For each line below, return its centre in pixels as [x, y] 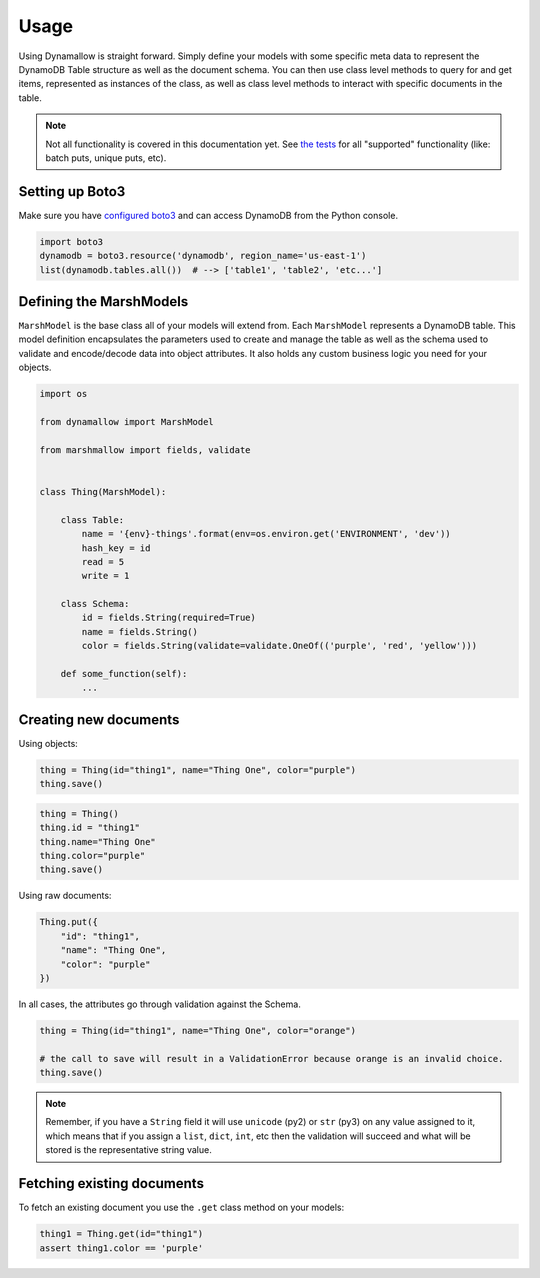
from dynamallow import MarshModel [126, 421]
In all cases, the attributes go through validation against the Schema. [160, 1004]
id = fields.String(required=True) [169, 618]
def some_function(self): [124, 674]
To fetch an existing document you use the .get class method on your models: [181, 1207]
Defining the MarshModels [103, 301]
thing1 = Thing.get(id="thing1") [121, 1234]
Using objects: [48, 743]
